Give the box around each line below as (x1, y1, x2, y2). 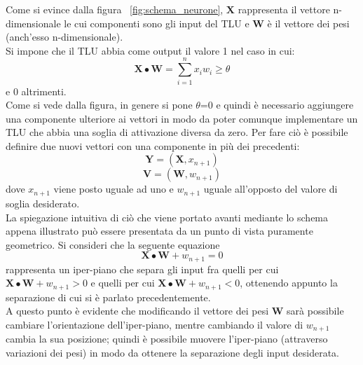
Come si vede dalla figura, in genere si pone (6, 97, 193, 112)
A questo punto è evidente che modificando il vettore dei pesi (6, 303, 269, 318)
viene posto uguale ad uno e (53, 181, 174, 196)
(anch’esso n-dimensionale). (6, 29, 123, 44)
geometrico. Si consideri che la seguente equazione (6, 237, 220, 252)
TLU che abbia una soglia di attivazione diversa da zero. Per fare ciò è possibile (6, 125, 348, 139)
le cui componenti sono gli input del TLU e (64, 15, 249, 30)
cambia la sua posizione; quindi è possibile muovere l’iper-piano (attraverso (6, 331, 328, 346)
